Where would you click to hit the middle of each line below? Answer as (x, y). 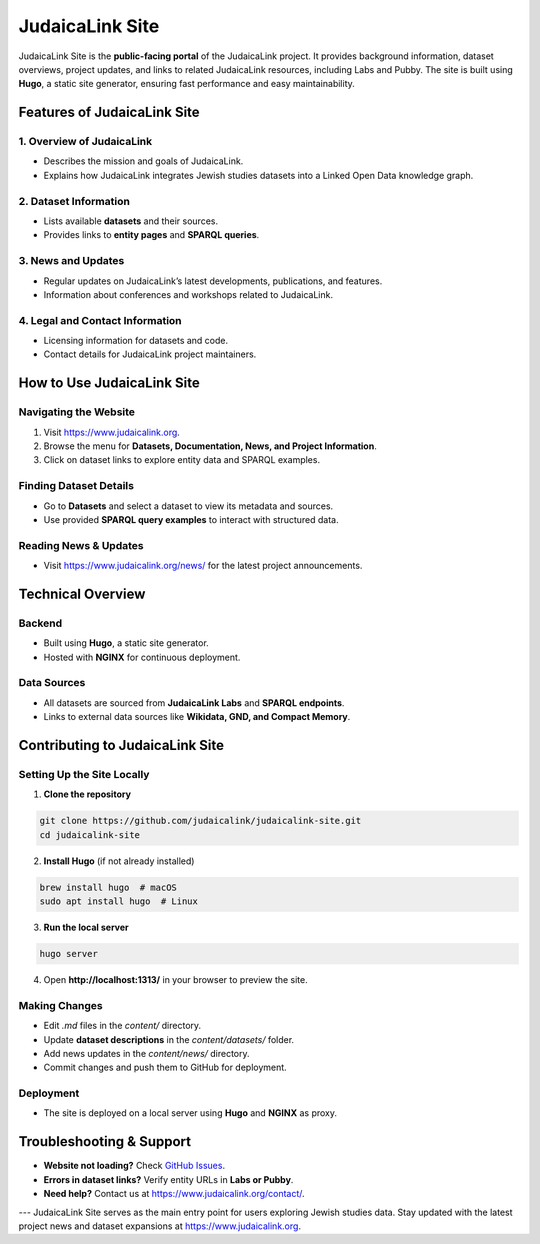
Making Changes (61, 1005)
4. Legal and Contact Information (100, 320)
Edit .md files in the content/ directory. (122, 1026)
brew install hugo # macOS (108, 887)
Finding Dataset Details (76, 486)
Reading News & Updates (81, 545)
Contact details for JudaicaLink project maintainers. (150, 354)
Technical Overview (82, 593)
